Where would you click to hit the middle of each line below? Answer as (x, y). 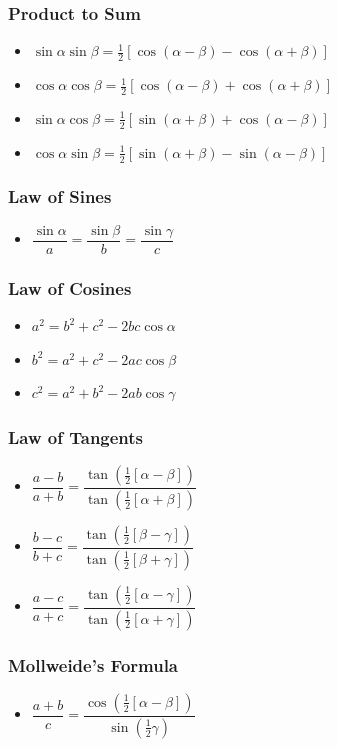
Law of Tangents (76, 436)
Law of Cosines (70, 287)
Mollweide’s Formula (93, 664)
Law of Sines (60, 196)
